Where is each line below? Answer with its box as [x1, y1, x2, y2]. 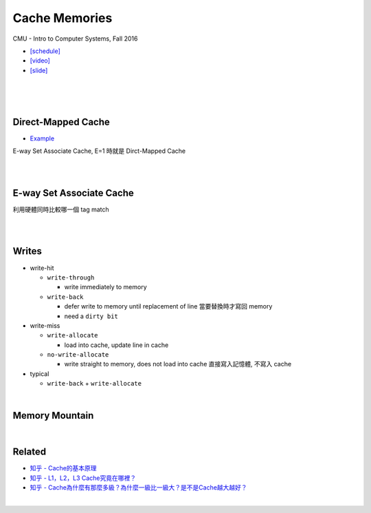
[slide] [30, 66, 48, 74]
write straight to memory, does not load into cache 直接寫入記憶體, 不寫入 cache [64, 360, 292, 368]
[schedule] [30, 47, 61, 55]
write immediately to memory [64, 283, 147, 291]
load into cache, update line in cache [64, 341, 169, 349]
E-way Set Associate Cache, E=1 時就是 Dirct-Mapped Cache [12, 147, 185, 155]
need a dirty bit [64, 312, 118, 320]
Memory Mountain [12, 410, 94, 421]
